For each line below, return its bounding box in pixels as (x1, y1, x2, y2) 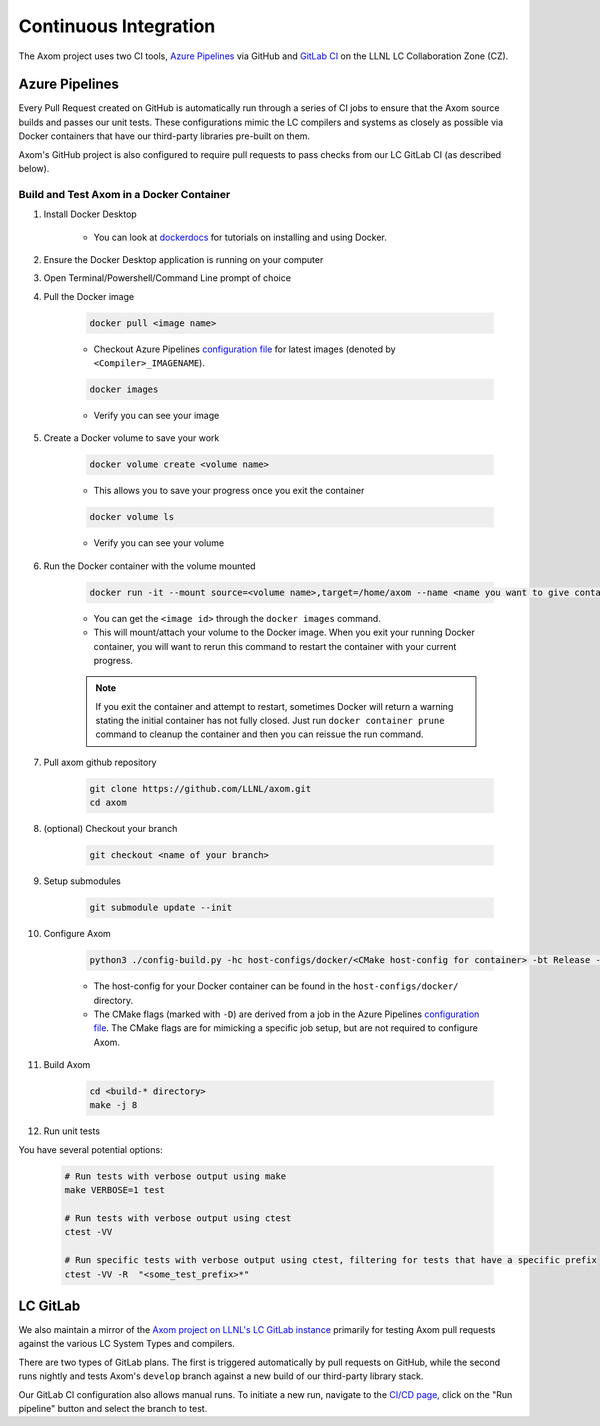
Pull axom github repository (43, 756, 157, 768)
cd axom (89, 797, 127, 809)
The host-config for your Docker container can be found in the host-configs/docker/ (93, 980, 459, 992)
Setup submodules (43, 875, 122, 887)
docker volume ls (89, 511, 175, 523)
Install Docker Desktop (43, 208, 137, 220)
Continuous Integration (18, 15, 216, 37)
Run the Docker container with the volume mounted (43, 560, 256, 572)
